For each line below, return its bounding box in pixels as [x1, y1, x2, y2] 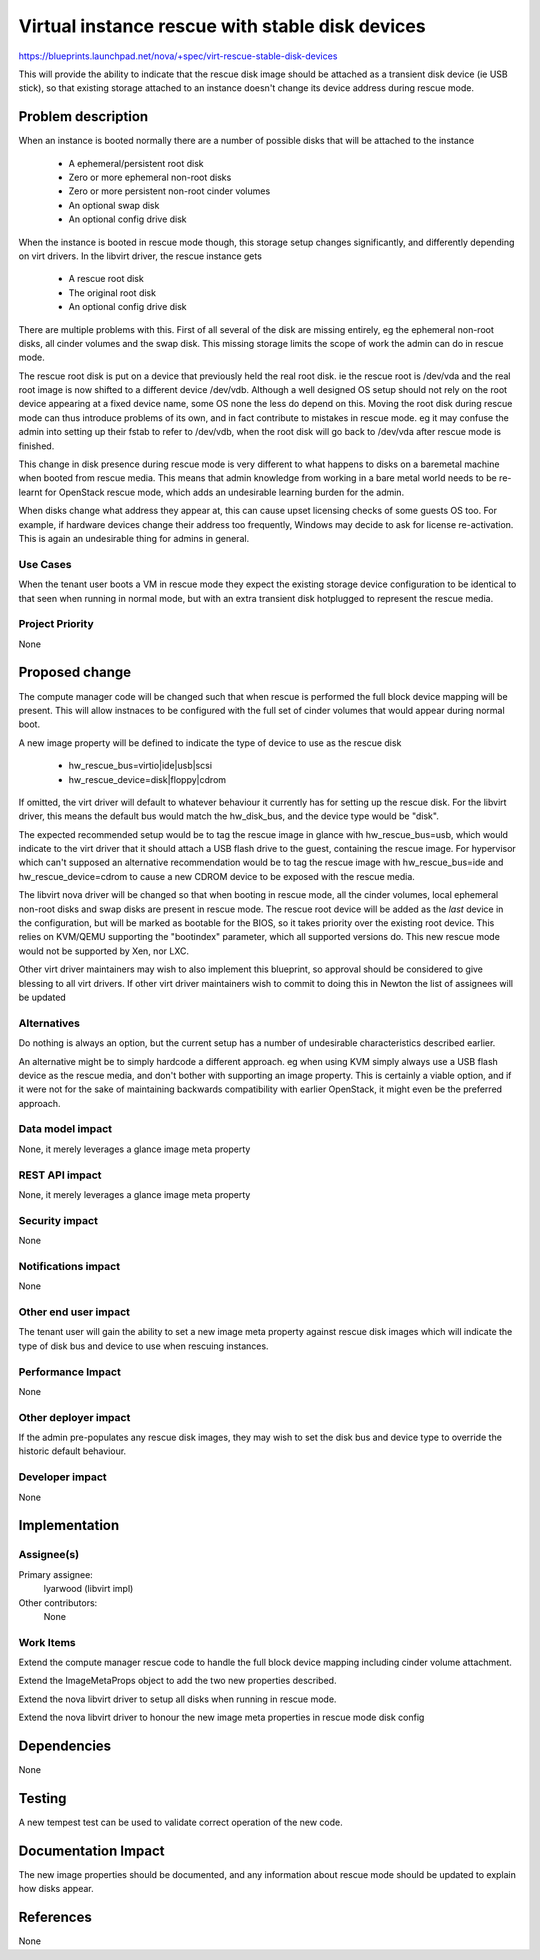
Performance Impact [18, 1365, 122, 1379]
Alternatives [18, 1016, 80, 1030]
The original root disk [68, 286, 157, 299]
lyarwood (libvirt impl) [43, 1583, 134, 1595]
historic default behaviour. [18, 1445, 127, 1457]
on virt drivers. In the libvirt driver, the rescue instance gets [18, 250, 262, 262]
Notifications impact [18, 1259, 120, 1273]
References [18, 1909, 92, 1926]
